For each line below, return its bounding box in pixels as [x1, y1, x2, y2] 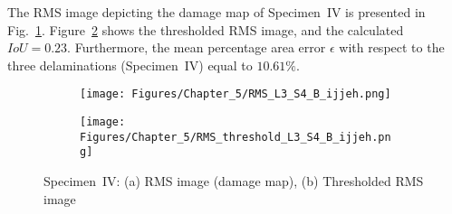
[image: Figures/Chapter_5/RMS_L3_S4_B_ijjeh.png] [80, 88, 391, 101]
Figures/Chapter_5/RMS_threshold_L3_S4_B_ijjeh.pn [80, 130, 391, 144]
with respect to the [339, 38, 445, 57]
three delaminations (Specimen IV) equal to [7, 55, 253, 74]
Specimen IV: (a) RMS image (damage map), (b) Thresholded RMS [43, 172, 424, 190]
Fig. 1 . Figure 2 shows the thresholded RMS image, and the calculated [7, 20, 404, 39]
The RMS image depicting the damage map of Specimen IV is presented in [7, 3, 426, 21]
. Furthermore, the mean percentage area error [67, 38, 326, 57]
